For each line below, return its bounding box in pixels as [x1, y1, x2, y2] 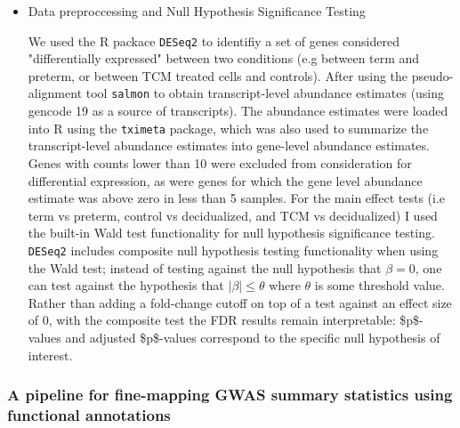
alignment [28, 84, 83, 102]
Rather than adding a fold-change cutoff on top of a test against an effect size [28, 293, 452, 311]
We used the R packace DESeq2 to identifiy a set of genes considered [28, 31, 399, 50]
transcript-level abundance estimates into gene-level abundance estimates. [28, 136, 430, 155]
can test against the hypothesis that [28, 276, 224, 295]
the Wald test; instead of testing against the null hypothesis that [28, 258, 382, 277]
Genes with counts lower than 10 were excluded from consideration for [28, 153, 412, 172]
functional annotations [7, 403, 171, 425]
